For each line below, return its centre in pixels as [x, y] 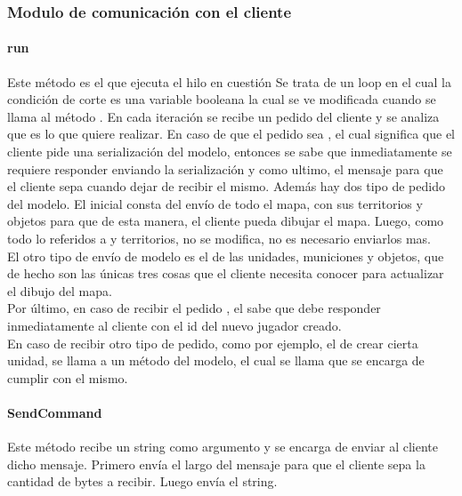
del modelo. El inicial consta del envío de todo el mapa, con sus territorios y [215, 203]
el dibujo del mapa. [60, 290]
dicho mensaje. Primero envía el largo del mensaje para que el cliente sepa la [216, 464]
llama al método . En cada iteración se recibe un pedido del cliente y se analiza [223, 116]
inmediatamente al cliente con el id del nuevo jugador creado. [174, 325]
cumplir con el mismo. [68, 377]
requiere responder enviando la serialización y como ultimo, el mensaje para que [225, 168]
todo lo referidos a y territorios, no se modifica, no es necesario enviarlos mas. [219, 238]
